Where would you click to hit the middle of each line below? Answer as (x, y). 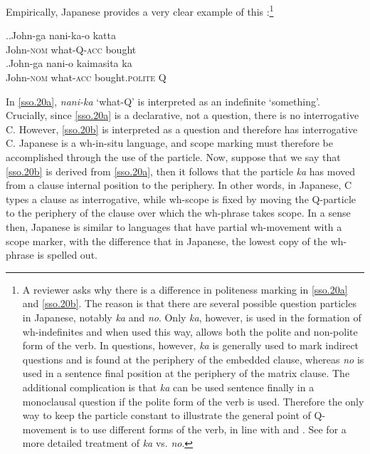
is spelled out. (67, 255)
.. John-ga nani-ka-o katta (61, 35)
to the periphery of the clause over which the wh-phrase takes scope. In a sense (178, 213)
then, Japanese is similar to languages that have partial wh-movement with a (174, 226)
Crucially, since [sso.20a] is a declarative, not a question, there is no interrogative (183, 115)
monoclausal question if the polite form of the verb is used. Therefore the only (193, 401)
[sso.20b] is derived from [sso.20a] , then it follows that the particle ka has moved (181, 171)
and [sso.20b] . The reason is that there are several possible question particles (189, 303)
